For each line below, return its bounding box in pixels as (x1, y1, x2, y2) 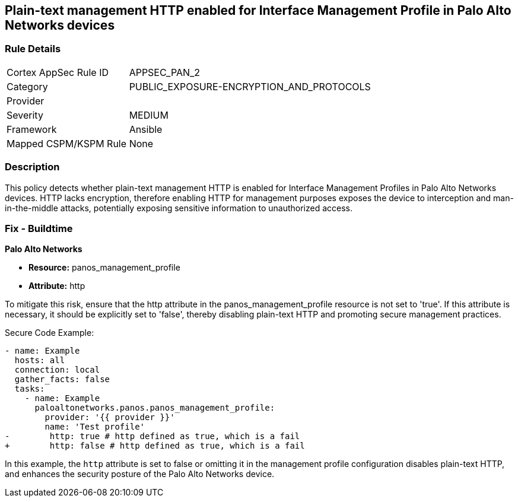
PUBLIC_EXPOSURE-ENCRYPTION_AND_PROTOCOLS (129, 80, 371, 93)
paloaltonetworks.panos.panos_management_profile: (34, 403, 275, 413)
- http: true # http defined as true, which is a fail (5, 431, 300, 441)
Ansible (129, 123, 163, 135)
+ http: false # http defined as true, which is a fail (5, 441, 305, 451)
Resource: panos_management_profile (28, 262, 180, 273)
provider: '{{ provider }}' (45, 412, 175, 422)
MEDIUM (129, 109, 169, 121)
